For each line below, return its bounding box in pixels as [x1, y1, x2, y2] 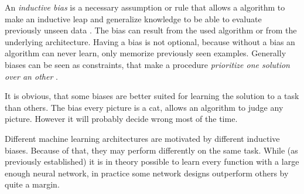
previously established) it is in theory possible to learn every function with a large [5, 155, 299, 168]
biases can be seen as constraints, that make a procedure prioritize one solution [5, 58, 290, 70]
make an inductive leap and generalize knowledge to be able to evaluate [5, 12, 262, 25]
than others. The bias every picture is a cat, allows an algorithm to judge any [5, 101, 283, 113]
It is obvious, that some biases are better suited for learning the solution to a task [5, 90, 299, 102]
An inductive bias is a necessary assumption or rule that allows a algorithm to [5, 1, 285, 13]
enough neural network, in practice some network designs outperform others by [5, 166, 289, 179]
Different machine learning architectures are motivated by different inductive [5, 132, 280, 144]
